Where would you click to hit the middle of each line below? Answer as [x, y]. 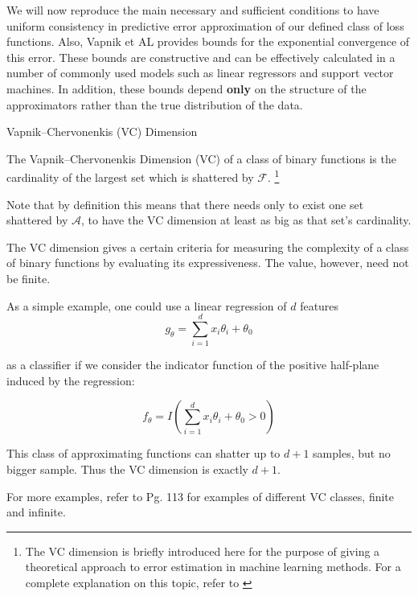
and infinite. [36, 512]
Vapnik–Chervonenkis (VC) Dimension [102, 132]
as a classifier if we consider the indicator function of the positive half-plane [193, 365]
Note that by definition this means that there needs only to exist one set [185, 204]
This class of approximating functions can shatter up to [143, 453]
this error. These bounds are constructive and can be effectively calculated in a [201, 57]
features [320, 305]
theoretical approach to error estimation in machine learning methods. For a [213, 567]
